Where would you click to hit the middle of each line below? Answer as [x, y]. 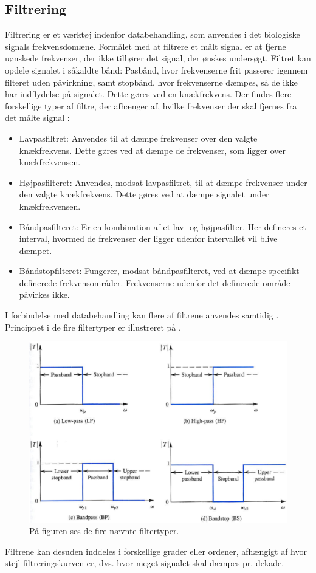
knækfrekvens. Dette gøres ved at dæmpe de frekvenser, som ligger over [152, 150]
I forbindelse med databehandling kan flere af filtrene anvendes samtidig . [142, 315]
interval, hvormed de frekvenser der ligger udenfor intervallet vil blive [148, 238]
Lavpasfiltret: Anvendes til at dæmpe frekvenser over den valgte [138, 138]
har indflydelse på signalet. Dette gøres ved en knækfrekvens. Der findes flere [148, 94]
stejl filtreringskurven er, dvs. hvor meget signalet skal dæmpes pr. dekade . [145, 563]
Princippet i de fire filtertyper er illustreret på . [93, 327]
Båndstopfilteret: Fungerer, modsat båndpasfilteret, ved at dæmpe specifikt [159, 271]
